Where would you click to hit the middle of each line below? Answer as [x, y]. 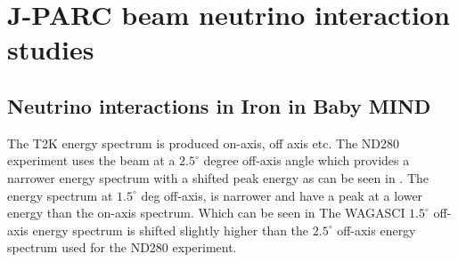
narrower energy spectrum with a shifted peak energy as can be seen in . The [218, 177]
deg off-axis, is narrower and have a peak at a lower [282, 195]
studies [51, 49]
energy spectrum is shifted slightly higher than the [171, 230]
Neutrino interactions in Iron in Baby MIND [219, 105]
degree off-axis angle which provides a [307, 160]
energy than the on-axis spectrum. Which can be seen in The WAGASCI [206, 213]
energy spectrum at [60, 195]
